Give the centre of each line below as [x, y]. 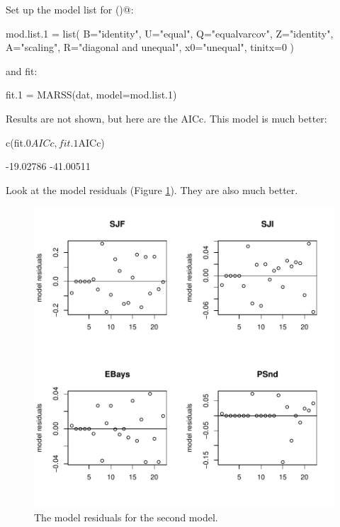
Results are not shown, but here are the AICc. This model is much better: [166, 118]
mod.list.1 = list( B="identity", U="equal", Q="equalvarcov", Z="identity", [170, 33]
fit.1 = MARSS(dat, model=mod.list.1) [91, 95]
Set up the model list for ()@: [70, 9]
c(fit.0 [18, 142]
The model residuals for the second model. [126, 517]
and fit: [22, 70]
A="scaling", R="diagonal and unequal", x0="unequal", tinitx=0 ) [150, 47]
